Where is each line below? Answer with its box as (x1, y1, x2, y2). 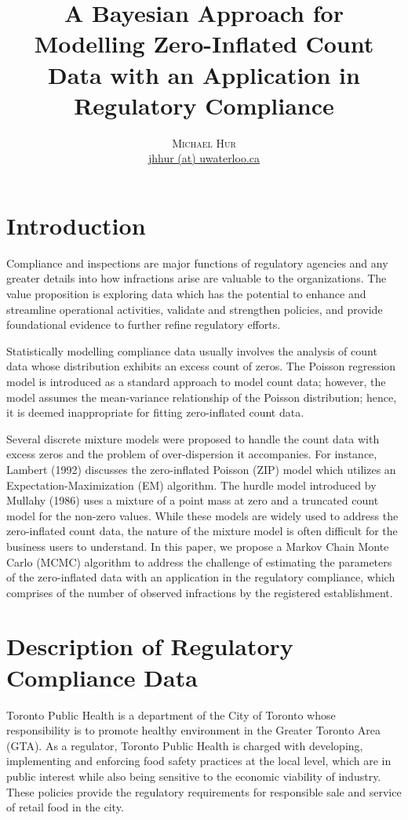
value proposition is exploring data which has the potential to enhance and (6, 286, 366, 301)
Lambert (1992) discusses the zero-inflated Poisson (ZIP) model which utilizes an (6, 461, 396, 477)
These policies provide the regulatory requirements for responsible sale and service (6, 783, 402, 800)
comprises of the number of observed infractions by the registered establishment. (6, 584, 393, 600)
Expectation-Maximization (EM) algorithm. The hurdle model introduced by (6, 476, 377, 493)
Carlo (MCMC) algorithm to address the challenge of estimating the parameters (6, 553, 392, 570)
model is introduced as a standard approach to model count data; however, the (6, 373, 386, 389)
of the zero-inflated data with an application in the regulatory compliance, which (6, 569, 395, 585)
